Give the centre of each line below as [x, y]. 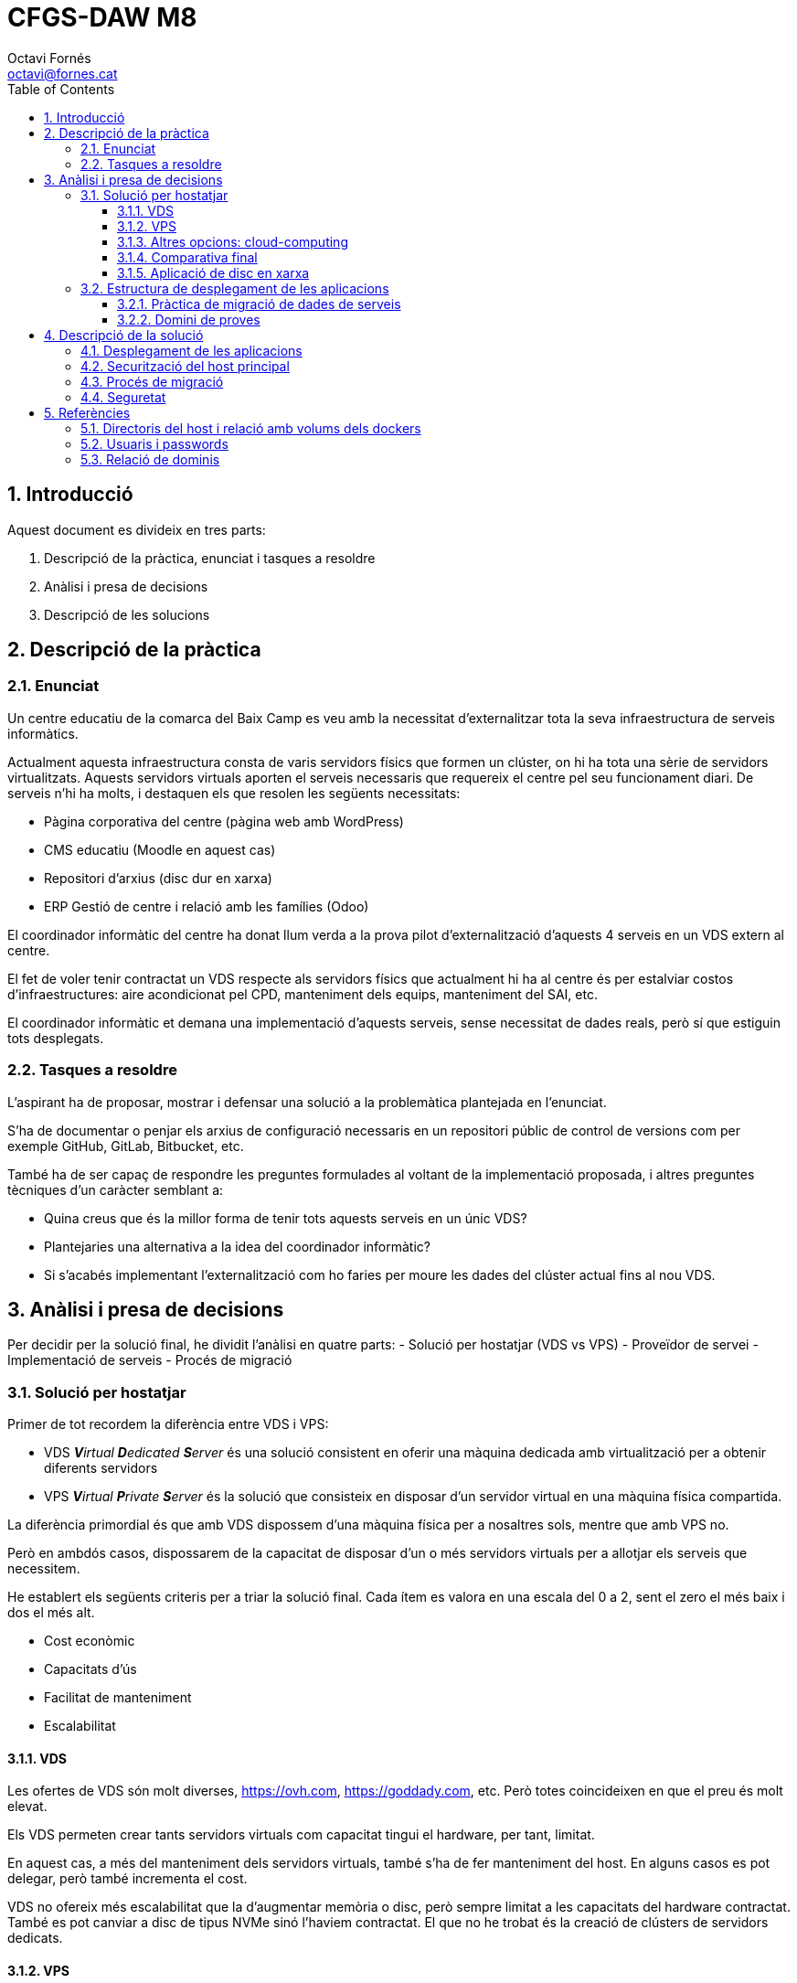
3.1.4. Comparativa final [187, 257]
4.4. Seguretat [123, 397]
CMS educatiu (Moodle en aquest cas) [160, 849]
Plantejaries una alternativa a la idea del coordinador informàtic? [237, 1246]
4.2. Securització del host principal [185, 366]
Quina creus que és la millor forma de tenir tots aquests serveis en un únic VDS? [286, 1218]
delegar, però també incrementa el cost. [128, 1879]
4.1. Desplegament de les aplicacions [191, 350]
